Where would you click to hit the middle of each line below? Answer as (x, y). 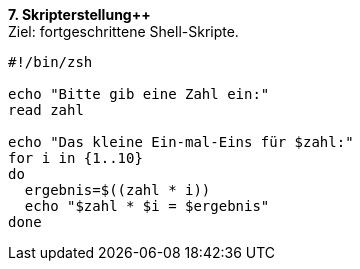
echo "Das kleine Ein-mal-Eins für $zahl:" (181, 142)
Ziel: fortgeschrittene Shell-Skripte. (123, 31)
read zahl (46, 110)
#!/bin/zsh (50, 62)
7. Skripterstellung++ (79, 14)
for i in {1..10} (75, 158)
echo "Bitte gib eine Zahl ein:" (139, 94)
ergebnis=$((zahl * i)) (117, 190)
